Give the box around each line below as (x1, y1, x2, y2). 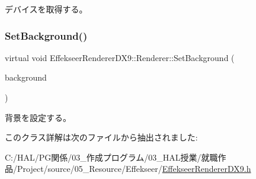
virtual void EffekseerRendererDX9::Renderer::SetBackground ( (5, 51, 235, 63)
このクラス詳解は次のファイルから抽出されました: (5, 131, 198, 143)
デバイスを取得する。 (5, 3, 88, 15)
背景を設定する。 (5, 111, 71, 123)
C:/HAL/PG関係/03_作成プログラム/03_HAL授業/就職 (5, 151, 218, 163)
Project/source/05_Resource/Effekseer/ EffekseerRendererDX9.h (17, 162, 251, 175)
